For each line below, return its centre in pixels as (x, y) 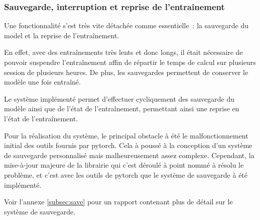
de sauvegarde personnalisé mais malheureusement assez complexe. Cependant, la (129, 155)
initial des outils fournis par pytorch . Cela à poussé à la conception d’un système (128, 145)
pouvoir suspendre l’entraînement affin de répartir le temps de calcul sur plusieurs (130, 62)
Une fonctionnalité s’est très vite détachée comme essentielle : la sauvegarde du (126, 25)
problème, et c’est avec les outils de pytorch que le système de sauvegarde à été (126, 174)
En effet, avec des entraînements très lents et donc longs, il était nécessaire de (123, 52)
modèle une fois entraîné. (42, 82)
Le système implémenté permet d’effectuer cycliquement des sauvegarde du (119, 98)
